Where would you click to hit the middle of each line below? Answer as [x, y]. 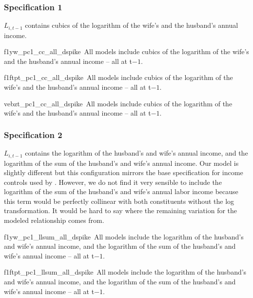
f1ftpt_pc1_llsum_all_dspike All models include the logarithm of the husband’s [125, 272]
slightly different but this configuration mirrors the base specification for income [124, 172]
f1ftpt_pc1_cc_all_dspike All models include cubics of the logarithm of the [118, 77]
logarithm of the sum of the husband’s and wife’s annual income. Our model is [121, 163]
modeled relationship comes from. [54, 220]
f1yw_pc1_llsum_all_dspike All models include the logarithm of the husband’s [124, 236]
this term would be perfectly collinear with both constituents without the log [119, 201]
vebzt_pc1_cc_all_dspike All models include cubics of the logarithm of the [118, 103]
